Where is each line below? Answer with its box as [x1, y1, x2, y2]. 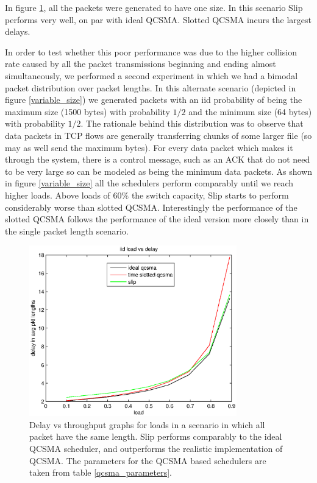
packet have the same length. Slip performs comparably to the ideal [29, 430, 282, 443]
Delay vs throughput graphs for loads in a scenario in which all [29, 418, 265, 431]
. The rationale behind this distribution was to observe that [80, 117, 304, 130]
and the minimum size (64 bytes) [188, 105, 312, 118]
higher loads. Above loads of [5, 188, 110, 201]
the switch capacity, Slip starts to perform [131, 188, 289, 201]
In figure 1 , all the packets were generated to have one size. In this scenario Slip [5, 1, 303, 13]
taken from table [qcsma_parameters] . [29, 466, 173, 479]
